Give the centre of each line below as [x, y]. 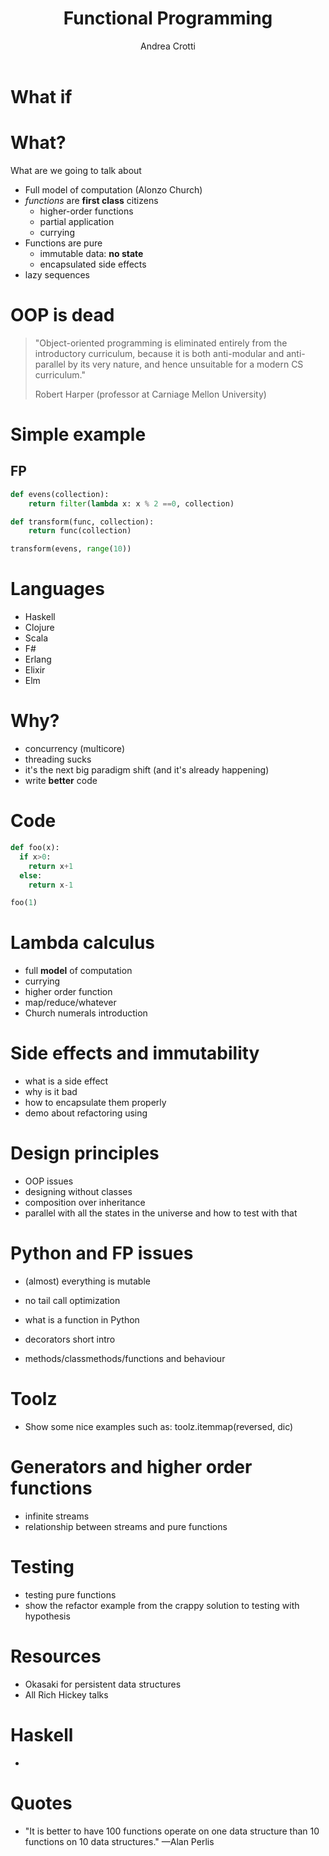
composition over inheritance [85, 1203]
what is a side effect [66, 1081]
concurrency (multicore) [74, 749]
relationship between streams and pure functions [126, 1526]
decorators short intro [70, 1339]
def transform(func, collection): [82, 522]
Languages [57, 589]
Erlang [38, 659]
